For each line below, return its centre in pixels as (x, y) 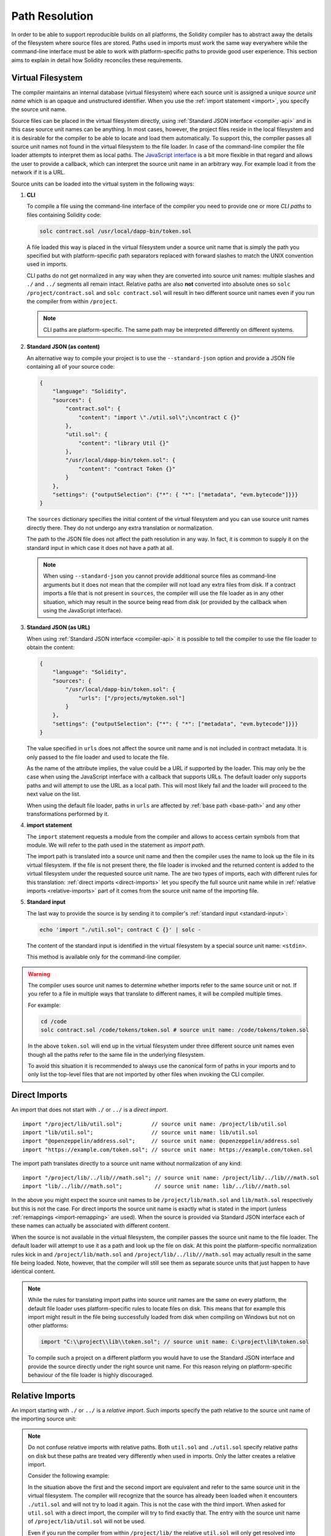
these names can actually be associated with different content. (91, 1226)
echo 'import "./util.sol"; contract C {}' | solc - (120, 930)
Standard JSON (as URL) (58, 627)
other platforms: (48, 1326)
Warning (39, 974)
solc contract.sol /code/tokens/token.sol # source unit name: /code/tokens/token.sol (175, 1030)
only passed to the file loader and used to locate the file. (98, 757)
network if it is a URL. (38, 173)
